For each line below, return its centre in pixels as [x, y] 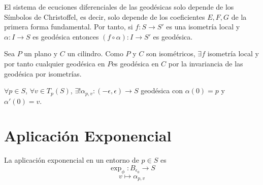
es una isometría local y [203, 27]
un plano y [41, 53]
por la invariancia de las [206, 63]
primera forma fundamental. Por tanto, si [69, 27]
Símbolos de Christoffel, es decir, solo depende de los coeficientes [105, 16]
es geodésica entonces [66, 36]
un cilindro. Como [95, 53]
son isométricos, [171, 53]
